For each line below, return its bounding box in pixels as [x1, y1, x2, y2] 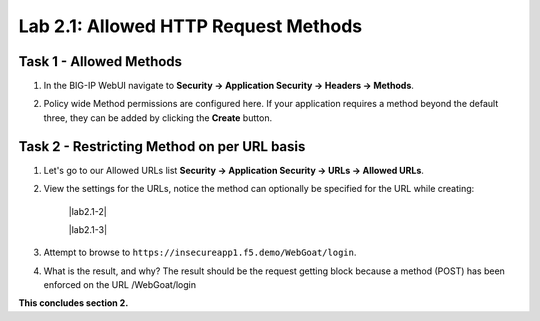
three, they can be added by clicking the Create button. [43, 111, 273, 124]
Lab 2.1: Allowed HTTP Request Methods [18, 15, 363, 37]
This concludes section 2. [18, 297, 129, 309]
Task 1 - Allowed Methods [18, 53, 183, 70]
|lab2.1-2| [68, 205, 107, 217]
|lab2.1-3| [68, 223, 108, 235]
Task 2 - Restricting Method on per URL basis [18, 138, 306, 155]
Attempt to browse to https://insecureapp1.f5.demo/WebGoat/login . [43, 246, 357, 259]
